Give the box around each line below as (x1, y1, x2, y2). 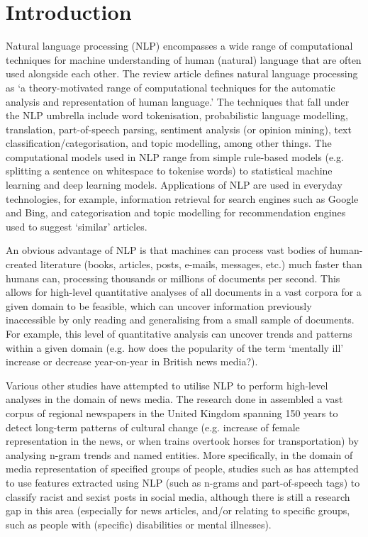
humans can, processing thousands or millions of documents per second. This (6, 270, 340, 285)
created (6, 257, 38, 272)
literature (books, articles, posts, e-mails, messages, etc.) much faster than (40, 257, 362, 272)
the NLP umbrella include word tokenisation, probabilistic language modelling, (6, 108, 348, 123)
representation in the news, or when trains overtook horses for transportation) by (6, 433, 359, 448)
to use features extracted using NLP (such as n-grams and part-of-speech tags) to (6, 475, 360, 489)
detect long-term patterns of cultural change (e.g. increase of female (6, 419, 300, 434)
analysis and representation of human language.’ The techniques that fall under (6, 94, 350, 109)
